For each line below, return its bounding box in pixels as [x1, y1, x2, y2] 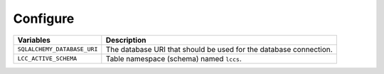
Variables [17, 35, 51, 45]
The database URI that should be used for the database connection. [105, 44, 334, 54]
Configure [13, 11, 75, 26]
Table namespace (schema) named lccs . [105, 53, 242, 63]
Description [105, 35, 146, 45]
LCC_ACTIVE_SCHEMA [17, 55, 78, 63]
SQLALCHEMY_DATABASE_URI [17, 46, 98, 53]
